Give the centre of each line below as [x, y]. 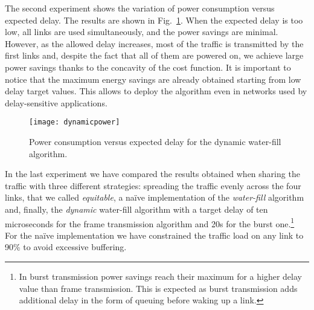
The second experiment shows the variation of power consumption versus [140, 8]
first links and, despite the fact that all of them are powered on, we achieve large [154, 55]
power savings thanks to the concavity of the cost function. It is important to [148, 67]
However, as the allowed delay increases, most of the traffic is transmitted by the [154, 43]
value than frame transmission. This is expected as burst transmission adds [158, 288]
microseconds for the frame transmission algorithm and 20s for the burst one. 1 [150, 222]
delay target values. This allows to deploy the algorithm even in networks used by [156, 91]
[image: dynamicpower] [75, 122]
